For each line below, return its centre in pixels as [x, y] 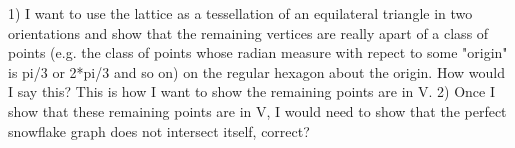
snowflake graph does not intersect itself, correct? [159, 130]
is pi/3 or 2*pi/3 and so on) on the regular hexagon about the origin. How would [256, 71]
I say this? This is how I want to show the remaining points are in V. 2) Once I [251, 91]
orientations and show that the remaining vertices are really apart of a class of [248, 32]
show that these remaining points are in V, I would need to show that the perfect [257, 110]
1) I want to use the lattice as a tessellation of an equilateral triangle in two [240, 13]
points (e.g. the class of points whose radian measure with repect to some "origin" [258, 52]
